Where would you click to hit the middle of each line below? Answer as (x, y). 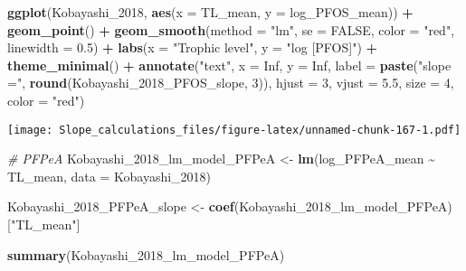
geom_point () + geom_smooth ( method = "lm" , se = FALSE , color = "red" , (231, 29)
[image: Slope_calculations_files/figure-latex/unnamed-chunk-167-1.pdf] (234, 130)
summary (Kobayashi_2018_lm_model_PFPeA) (146, 254)
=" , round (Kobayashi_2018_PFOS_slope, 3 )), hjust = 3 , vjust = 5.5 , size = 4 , (231, 83)
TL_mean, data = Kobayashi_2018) (109, 176)
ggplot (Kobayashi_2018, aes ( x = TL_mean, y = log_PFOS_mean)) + (210, 12)
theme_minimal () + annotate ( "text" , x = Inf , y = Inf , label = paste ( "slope (229, 65)
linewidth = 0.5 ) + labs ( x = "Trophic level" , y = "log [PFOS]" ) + (193, 47)
